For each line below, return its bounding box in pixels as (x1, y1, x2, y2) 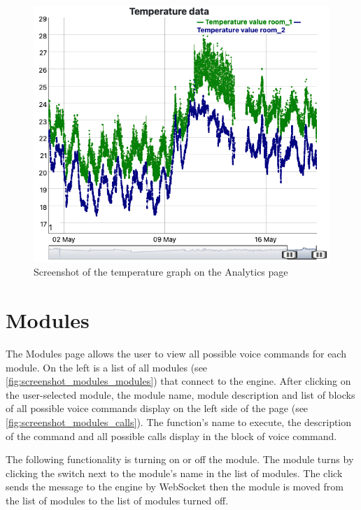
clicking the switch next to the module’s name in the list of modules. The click (6, 465, 343, 480)
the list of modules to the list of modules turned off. (6, 493, 229, 507)
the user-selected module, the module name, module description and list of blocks (6, 387, 355, 402)
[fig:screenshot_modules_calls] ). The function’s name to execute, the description (6, 414, 352, 429)
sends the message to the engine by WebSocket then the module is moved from (6, 479, 344, 494)
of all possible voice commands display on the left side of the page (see (6, 401, 309, 416)
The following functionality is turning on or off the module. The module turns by (6, 452, 354, 467)
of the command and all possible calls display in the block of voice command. (6, 428, 337, 443)
